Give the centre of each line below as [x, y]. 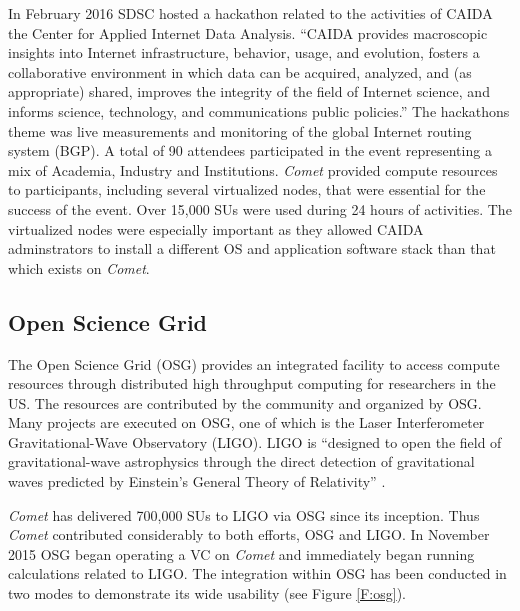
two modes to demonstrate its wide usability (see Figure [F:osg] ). [207, 593]
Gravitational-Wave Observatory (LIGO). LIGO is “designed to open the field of [255, 441]
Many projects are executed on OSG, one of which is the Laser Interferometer [246, 422]
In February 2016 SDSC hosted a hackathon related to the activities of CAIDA [250, 13]
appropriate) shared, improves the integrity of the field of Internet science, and [249, 91]
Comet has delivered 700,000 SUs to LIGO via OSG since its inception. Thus [244, 514]
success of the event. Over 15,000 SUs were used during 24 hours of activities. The [260, 208]
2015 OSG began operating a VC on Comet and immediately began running [241, 553]
